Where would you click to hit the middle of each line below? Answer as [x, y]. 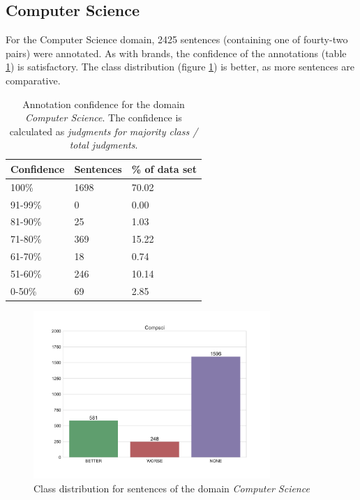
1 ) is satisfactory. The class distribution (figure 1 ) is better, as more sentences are [180, 67]
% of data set [164, 168]
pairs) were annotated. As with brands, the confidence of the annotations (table [176, 53]
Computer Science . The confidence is [104, 118]
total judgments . [104, 145]
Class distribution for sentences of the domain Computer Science [172, 488]
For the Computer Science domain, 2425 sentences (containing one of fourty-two [177, 39]
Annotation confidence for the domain [104, 104]
